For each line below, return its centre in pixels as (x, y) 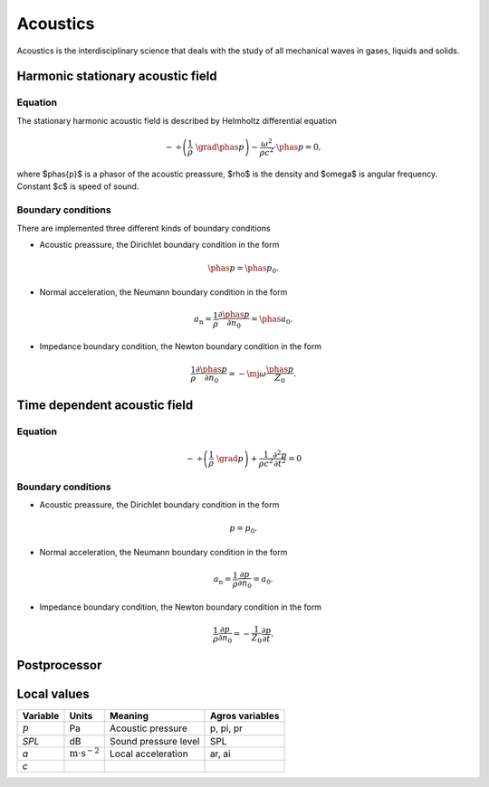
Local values (53, 694)
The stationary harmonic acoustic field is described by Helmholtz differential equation (177, 120)
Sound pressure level (154, 741)
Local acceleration (149, 754)
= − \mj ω (248, 374)
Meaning (129, 716)
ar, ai (220, 754)
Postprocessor (59, 665)
